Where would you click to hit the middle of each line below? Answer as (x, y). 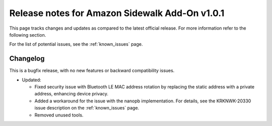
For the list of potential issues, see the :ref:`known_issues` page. (76, 44)
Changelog (27, 58)
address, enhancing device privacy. (71, 94)
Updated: (31, 80)
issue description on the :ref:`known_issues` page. (87, 108)
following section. (28, 35)
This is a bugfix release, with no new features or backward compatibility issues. (92, 71)
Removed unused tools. (59, 115)
